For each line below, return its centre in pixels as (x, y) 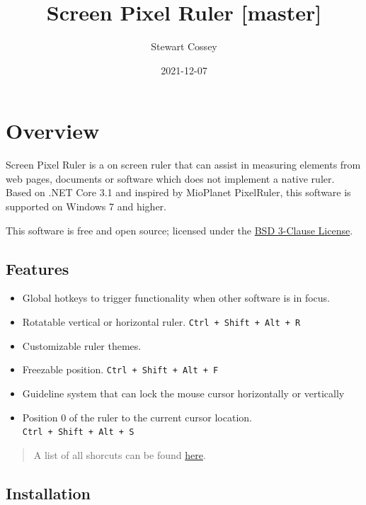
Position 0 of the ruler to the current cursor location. (137, 417)
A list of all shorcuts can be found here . (120, 454)
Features (38, 268)
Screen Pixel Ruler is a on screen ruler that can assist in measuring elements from (183, 165)
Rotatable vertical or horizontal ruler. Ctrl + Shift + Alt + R (161, 322)
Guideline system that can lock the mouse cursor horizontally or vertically (183, 393)
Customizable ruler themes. (82, 345)
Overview (53, 131)
